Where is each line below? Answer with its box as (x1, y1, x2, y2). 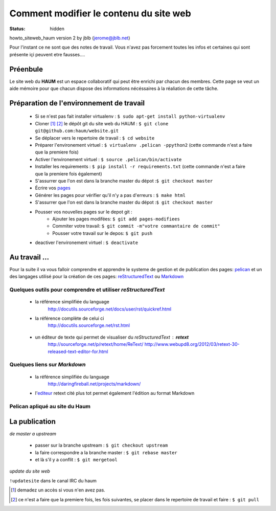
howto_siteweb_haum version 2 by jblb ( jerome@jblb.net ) (9, 35, 130, 41)
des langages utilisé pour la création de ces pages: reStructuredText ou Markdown (9, 274, 184, 280)
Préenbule (9, 64, 43, 74)
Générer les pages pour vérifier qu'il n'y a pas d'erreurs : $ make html (35, 192, 186, 198)
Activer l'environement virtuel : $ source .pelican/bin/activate (35, 156, 182, 162)
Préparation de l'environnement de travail (9, 99, 145, 107)
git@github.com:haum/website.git (35, 128, 119, 134)
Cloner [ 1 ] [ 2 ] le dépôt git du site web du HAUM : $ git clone (35, 120, 169, 126)
